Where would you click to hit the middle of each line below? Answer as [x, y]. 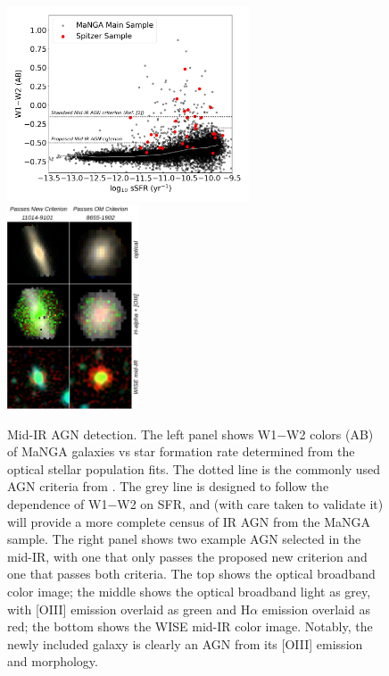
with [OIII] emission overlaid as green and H [129, 609]
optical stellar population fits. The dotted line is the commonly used [194, 468]
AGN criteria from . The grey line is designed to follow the [168, 486]
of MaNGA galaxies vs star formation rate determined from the [181, 451]
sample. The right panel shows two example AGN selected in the [184, 539]
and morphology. [53, 661]
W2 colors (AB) [330, 434]
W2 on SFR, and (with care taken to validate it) [250, 504]
